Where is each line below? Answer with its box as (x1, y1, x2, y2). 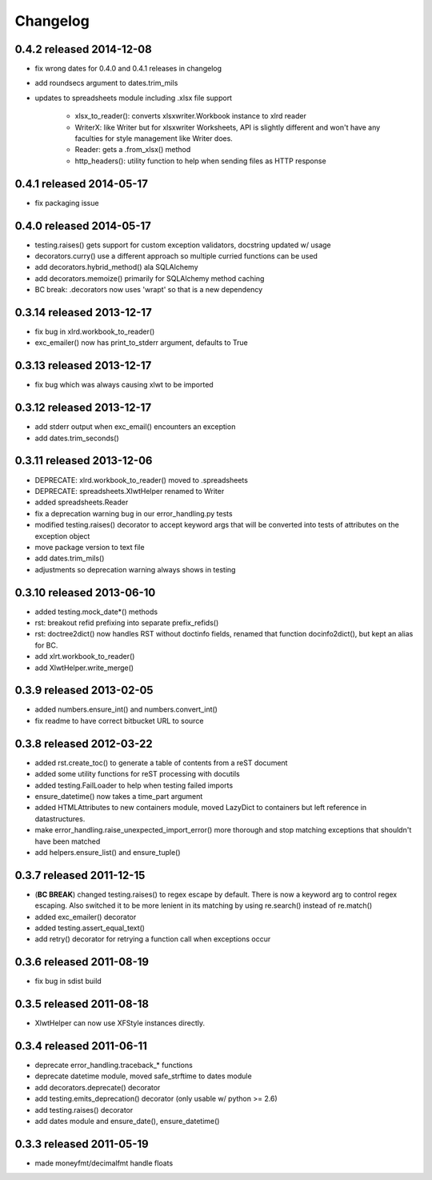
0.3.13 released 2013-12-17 (14, 359, 152, 372)
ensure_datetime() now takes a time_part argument (34, 791, 203, 801)
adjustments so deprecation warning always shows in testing (34, 564, 236, 574)
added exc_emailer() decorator (34, 912, 137, 921)
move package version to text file (34, 542, 145, 552)
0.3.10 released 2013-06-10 (14, 585, 156, 600)
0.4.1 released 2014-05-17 (14, 177, 148, 191)
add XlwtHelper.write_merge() (34, 663, 134, 672)
